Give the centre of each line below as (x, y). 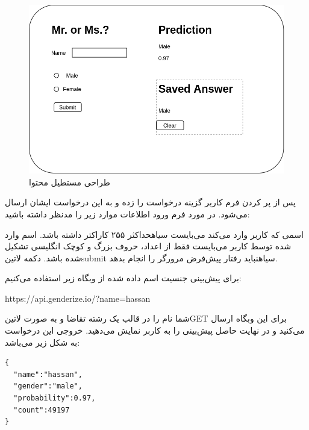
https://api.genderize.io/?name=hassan (78, 298)
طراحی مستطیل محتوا (70, 182)
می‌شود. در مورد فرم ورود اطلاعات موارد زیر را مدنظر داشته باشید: (127, 213)
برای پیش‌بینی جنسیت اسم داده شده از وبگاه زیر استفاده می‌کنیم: (123, 278)
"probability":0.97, (55, 398)
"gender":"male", (48, 386)
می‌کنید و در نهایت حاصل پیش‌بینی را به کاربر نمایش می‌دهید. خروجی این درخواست (155, 330)
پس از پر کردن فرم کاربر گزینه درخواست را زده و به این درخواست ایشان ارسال (150, 202)
